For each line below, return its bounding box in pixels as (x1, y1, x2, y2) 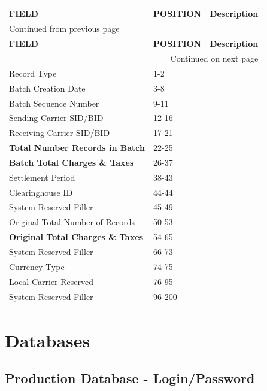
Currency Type (9, 260, 65, 272)
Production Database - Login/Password (5, 369, 255, 387)
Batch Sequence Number (9, 96, 99, 109)
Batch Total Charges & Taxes (9, 156, 134, 168)
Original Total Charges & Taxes (9, 231, 144, 243)
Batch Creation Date (9, 81, 86, 94)
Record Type (9, 66, 57, 79)
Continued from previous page (9, 22, 120, 35)
